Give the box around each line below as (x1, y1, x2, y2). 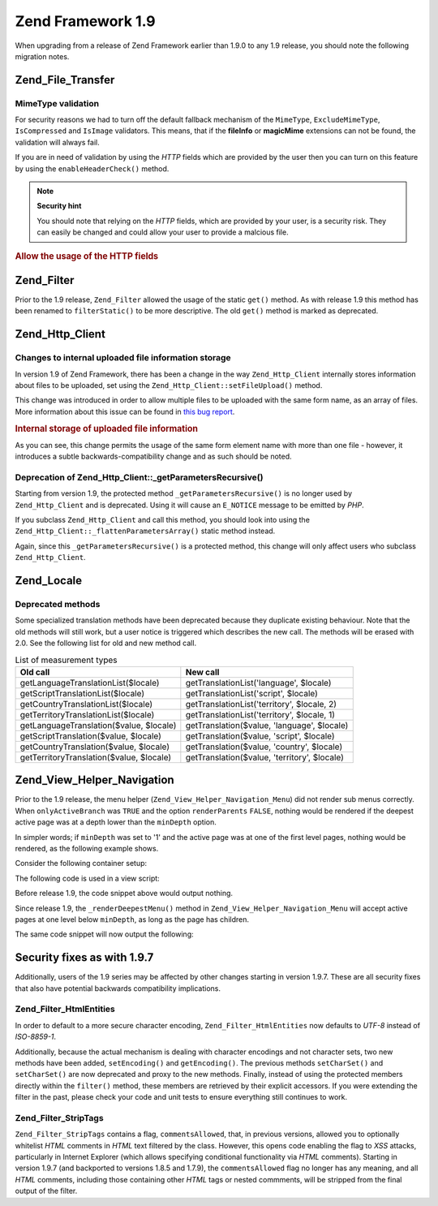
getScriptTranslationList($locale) (19, 687, 145, 699)
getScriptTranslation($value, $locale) (19, 730, 162, 742)
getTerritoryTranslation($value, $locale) (19, 752, 172, 763)
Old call (19, 666, 50, 678)
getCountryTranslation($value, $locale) (19, 741, 170, 752)
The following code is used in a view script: (15, 873, 160, 883)
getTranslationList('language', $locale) (185, 677, 332, 688)
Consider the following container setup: (15, 859, 148, 868)
